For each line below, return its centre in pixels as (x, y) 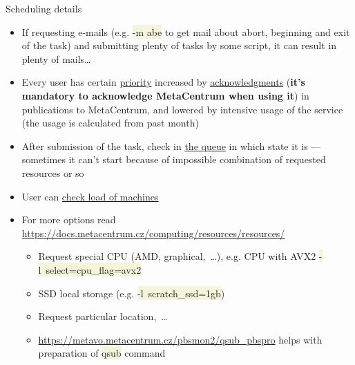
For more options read (69, 219)
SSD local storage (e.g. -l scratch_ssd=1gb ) (132, 293)
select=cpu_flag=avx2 (94, 269)
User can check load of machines (90, 196)
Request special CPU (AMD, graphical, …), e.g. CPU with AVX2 (177, 256)
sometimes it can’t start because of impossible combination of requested (174, 159)
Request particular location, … (103, 316)
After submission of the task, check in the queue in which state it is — (171, 146)
